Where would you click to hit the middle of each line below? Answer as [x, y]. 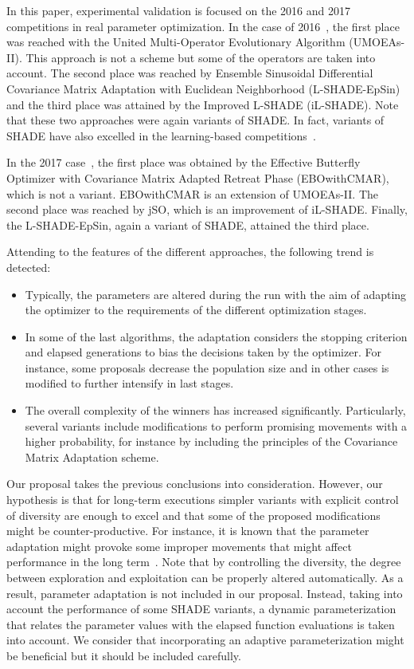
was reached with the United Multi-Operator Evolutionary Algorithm [176, 42]
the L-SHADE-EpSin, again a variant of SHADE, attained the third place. [188, 224]
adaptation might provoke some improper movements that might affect [179, 546]
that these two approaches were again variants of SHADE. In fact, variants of [195, 120]
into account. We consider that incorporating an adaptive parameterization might [205, 640]
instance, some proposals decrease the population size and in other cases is [207, 367]
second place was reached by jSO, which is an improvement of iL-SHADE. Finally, [207, 209]
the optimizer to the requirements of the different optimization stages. [196, 310]
